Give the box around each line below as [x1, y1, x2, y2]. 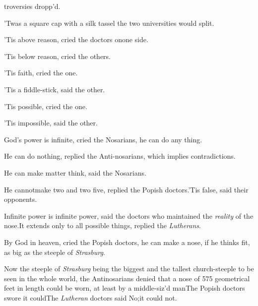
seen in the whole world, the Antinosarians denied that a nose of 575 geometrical [4, 273, 250, 283]
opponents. [4, 194, 37, 204]
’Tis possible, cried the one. [4, 101, 87, 111]
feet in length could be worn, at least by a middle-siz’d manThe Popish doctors [4, 283, 245, 293]
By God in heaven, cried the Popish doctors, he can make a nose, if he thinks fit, [4, 237, 250, 247]
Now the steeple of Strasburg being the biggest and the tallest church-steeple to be [4, 263, 254, 274]
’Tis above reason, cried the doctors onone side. [4, 34, 148, 45]
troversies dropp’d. [4, 1, 61, 11]
